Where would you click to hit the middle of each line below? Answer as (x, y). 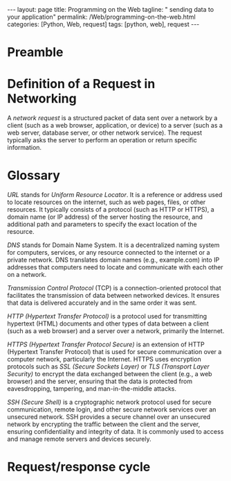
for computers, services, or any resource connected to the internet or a (109, 253)
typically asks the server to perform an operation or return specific (102, 140)
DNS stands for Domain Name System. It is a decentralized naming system (113, 245)
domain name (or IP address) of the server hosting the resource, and (105, 217)
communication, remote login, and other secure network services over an (112, 410)
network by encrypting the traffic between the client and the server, (104, 424)
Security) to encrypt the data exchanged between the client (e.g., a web (110, 374)
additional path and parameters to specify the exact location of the (102, 224)
